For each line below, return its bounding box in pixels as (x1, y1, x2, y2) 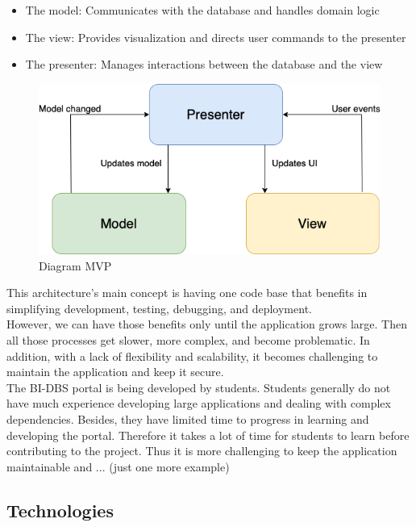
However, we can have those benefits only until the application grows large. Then (6, 316, 407, 333)
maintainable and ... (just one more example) (6, 458, 230, 475)
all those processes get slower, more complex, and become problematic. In (6, 331, 370, 348)
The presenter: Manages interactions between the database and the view (25, 56, 383, 73)
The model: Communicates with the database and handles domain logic (25, 2, 380, 18)
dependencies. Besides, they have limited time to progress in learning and (6, 410, 369, 427)
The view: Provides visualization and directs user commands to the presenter (25, 28, 406, 45)
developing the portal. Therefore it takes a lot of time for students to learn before (6, 426, 410, 443)
